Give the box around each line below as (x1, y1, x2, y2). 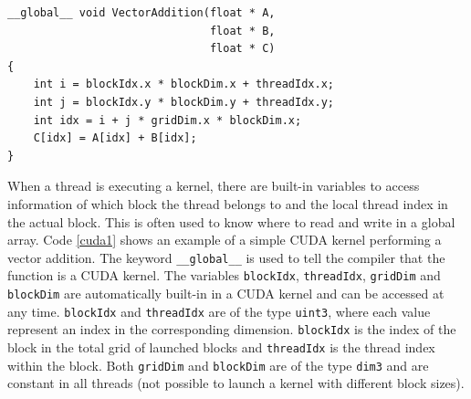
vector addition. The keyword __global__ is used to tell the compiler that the (7, 247, 445, 267)
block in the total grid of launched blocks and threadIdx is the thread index (7, 338, 435, 356)
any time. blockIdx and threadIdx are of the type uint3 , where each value (7, 301, 431, 320)
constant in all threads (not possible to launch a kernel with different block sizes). (7, 373, 465, 393)
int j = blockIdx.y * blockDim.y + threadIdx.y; (33, 95, 334, 109)
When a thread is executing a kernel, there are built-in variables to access (7, 176, 420, 195)
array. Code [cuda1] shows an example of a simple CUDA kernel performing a (7, 230, 442, 249)
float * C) (209, 42, 276, 56)
